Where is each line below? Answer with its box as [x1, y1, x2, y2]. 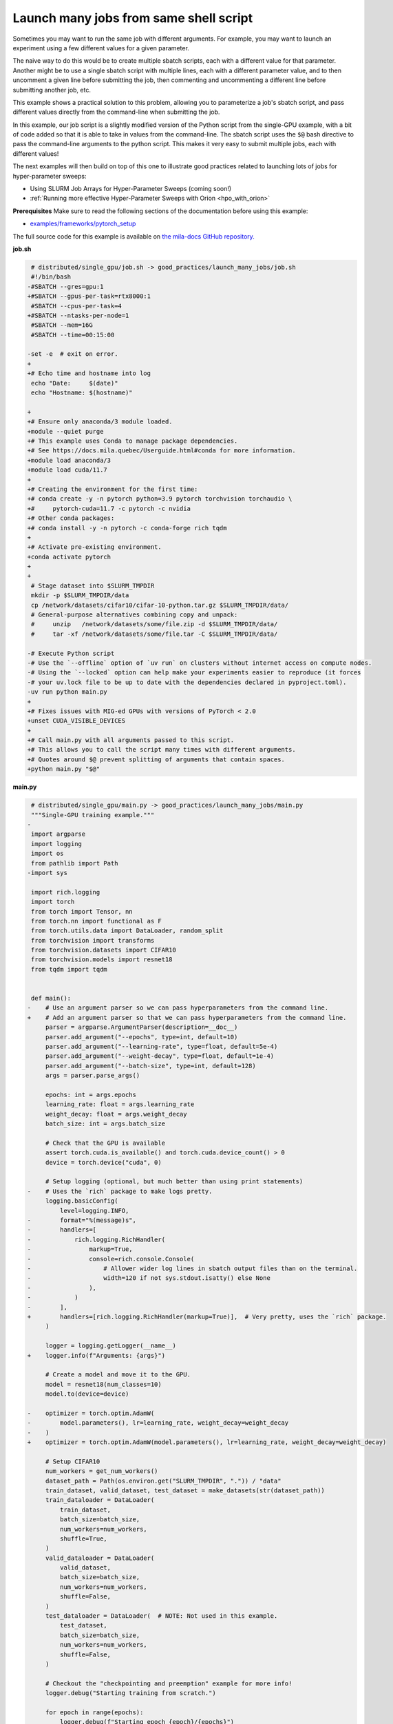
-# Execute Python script [27, 649, 115, 657]
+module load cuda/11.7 [27, 466, 108, 474]
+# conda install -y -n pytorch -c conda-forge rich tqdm [27, 524, 227, 532]
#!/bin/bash [31, 273, 72, 281]
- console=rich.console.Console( [27, 1255, 195, 1263]
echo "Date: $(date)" [31, 379, 118, 387]
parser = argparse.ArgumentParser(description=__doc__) [45, 1023, 238, 1031]
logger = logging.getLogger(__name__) [45, 1342, 177, 1350]
